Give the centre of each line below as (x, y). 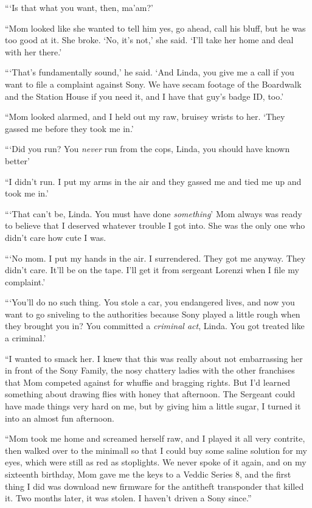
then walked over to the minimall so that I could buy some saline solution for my (156, 450)
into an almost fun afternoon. (60, 418)
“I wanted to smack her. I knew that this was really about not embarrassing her (154, 358)
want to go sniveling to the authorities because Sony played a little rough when (153, 314)
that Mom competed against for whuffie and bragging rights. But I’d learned (148, 382)
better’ (17, 160)
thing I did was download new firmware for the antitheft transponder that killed (154, 486)
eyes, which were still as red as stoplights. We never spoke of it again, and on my (156, 462)
